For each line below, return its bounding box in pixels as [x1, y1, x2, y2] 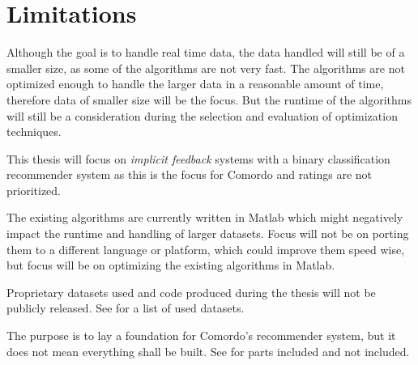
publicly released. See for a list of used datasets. [6, 299, 245, 316]
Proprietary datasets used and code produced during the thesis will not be [6, 283, 376, 300]
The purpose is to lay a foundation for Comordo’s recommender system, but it [6, 327, 396, 344]
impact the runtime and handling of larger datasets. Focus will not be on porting [6, 225, 409, 242]
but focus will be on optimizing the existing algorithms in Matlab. [6, 257, 335, 274]
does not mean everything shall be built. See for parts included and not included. [6, 342, 410, 359]
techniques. [6, 123, 62, 140]
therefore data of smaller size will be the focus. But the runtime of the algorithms [6, 91, 412, 108]
